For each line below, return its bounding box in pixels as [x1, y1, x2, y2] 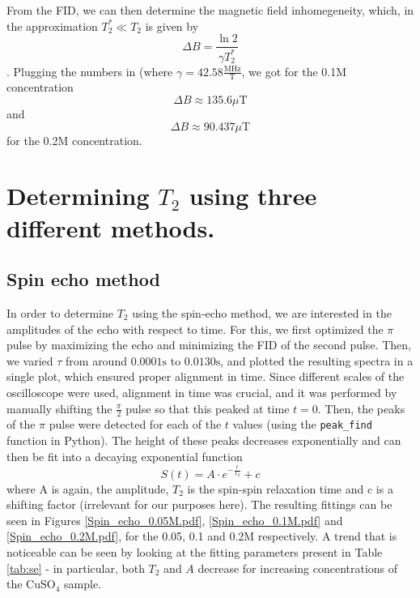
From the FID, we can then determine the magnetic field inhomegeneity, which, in [6, 2, 414, 18]
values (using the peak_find [232, 416, 372, 433]
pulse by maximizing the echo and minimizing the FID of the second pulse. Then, [6, 336, 411, 353]
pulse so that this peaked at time [125, 399, 290, 416]
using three [189, 179, 317, 212]
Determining [6, 179, 150, 212]
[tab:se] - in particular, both [6, 559, 145, 576]
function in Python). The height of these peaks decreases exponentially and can [6, 432, 401, 449]
